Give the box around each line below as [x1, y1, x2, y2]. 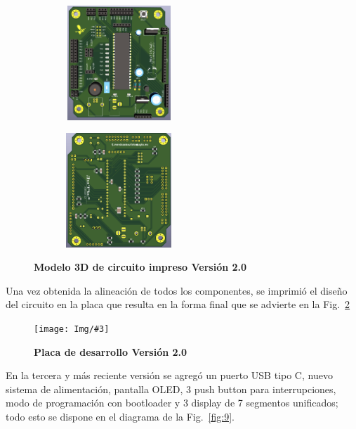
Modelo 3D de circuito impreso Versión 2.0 [34, 260, 247, 274]
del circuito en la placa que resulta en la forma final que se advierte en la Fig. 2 [6, 297, 350, 312]
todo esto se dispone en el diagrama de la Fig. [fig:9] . [6, 409, 235, 424]
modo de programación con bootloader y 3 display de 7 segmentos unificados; [6, 395, 338, 410]
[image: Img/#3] [34, 324, 110, 334]
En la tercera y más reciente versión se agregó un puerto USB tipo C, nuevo [6, 368, 333, 383]
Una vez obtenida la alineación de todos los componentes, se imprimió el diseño [6, 283, 348, 297]
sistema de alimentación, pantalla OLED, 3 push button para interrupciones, [6, 381, 336, 396]
